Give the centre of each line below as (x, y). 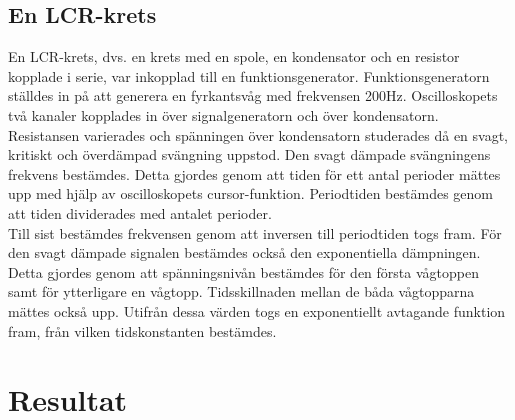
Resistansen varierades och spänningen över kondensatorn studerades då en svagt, (258, 134)
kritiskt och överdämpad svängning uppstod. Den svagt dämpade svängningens (249, 154)
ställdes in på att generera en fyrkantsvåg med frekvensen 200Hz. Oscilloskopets (253, 95)
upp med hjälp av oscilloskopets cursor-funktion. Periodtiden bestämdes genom (250, 193)
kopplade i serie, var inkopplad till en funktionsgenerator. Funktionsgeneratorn (249, 75)
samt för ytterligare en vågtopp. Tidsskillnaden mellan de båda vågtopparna (241, 291)
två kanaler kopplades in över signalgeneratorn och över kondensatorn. (223, 114)
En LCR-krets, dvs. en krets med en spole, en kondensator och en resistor (234, 56)
